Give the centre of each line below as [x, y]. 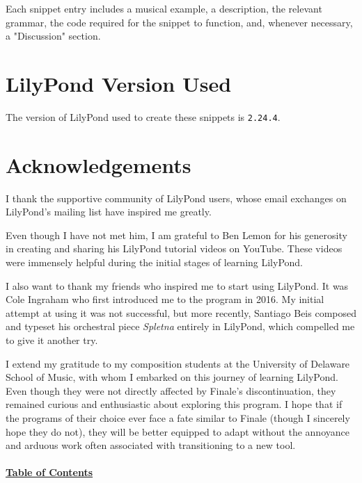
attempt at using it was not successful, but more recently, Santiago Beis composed [181, 312]
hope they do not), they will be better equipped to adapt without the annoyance [178, 431]
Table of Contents [49, 472]
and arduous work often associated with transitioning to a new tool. [151, 445]
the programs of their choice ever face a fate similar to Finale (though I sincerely [178, 418]
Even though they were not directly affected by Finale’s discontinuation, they [171, 390]
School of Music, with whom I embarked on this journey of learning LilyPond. [172, 377]
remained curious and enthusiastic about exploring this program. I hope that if [174, 404]
